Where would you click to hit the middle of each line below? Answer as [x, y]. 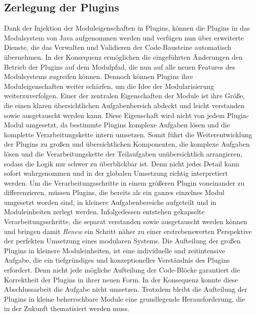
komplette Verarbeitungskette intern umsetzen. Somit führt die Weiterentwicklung [128, 134]
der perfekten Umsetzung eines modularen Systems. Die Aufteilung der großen [122, 241]
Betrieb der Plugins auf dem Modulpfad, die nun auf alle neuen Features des [120, 66]
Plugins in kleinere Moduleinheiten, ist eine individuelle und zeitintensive [115, 250]
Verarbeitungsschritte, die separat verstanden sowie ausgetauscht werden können [126, 221]
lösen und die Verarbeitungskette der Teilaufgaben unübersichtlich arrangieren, [123, 153]
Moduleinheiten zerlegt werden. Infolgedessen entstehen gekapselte [104, 212]
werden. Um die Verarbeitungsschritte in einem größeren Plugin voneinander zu [124, 182]
